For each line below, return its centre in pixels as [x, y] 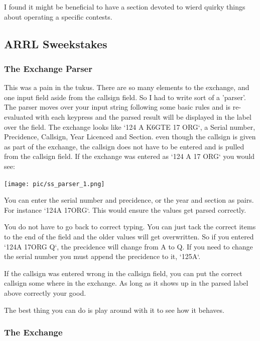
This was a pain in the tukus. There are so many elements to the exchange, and [127, 87]
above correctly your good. [45, 292]
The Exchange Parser [48, 68]
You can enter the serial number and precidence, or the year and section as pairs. [129, 200]
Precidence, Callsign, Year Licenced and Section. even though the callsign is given [130, 137]
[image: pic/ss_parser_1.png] [54, 184]
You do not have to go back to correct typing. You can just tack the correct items [130, 227]
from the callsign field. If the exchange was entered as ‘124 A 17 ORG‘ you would [129, 156]
